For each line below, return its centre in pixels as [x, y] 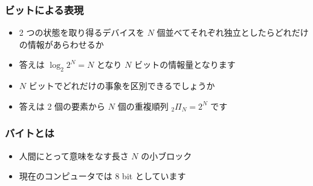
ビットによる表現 [44, 9]
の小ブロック [166, 155]
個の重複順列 [143, 106]
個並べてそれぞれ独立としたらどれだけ [233, 32]
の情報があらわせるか [61, 44]
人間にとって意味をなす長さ [74, 155]
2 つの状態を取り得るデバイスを [82, 32]
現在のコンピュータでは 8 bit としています [102, 176]
